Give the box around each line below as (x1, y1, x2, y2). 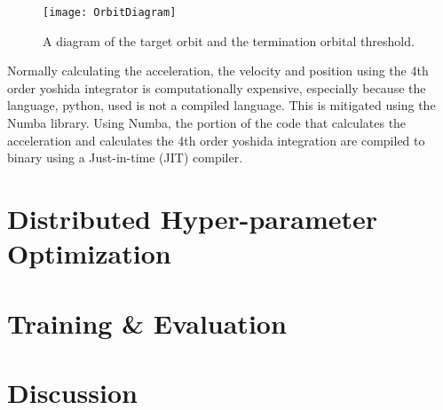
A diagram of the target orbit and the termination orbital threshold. (43, 31, 415, 50)
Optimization (7, 235, 171, 272)
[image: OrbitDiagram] (43, 6, 177, 19)
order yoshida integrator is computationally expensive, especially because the (7, 78, 426, 97)
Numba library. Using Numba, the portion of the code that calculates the (7, 114, 407, 132)
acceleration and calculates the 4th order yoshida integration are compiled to (7, 130, 425, 149)
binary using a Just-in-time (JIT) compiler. (7, 148, 243, 167)
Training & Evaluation (7, 304, 287, 341)
